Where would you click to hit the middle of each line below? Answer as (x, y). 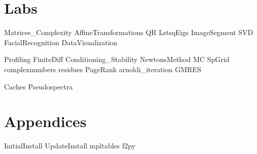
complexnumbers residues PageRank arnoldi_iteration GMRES (103, 69)
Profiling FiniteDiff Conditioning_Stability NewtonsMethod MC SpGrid (117, 59)
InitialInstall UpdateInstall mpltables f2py (70, 146)
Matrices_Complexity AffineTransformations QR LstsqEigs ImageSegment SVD (129, 32)
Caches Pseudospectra (39, 86)
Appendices (45, 121)
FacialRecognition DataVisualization (61, 42)
